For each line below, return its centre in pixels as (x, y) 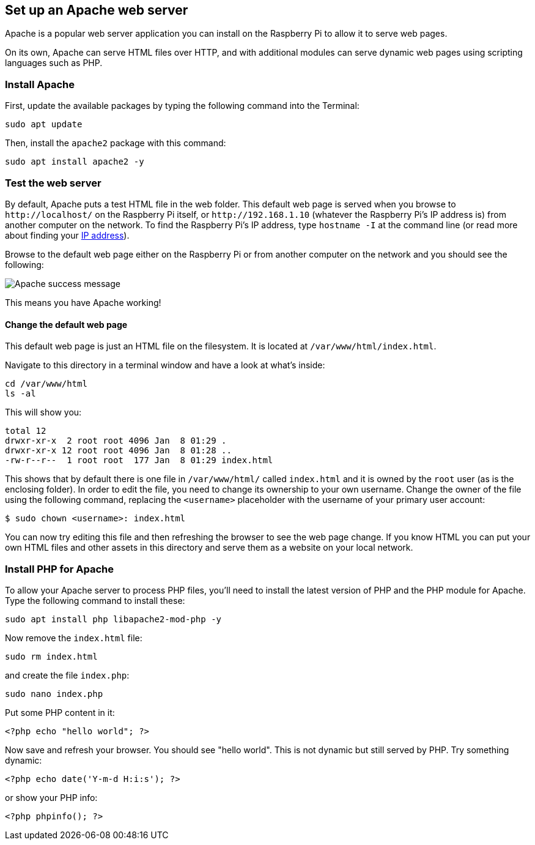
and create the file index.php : (67, 675)
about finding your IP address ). (67, 235)
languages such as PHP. (54, 63)
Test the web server (53, 183)
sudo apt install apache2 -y (75, 162)
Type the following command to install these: (95, 600)
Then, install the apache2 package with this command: (116, 143)
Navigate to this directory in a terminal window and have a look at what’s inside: (165, 365)
